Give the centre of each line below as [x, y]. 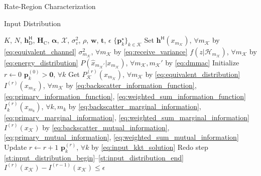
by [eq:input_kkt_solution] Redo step [150, 147]
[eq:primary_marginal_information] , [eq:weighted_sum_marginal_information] [127, 117]
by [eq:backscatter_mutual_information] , [106, 127]
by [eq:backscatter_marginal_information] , [135, 106]
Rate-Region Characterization [50, 6]
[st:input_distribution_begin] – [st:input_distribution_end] [94, 157]
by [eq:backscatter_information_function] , [131, 85]
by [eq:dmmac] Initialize [202, 62]
